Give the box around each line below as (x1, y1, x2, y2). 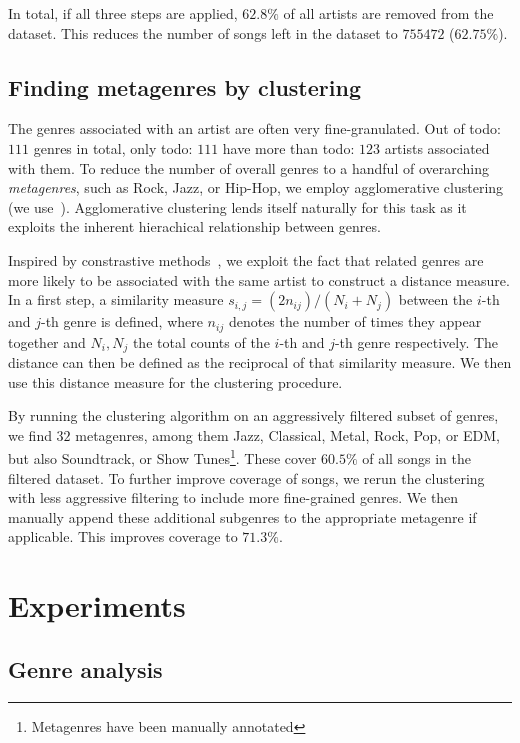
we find (8, 424, 52, 445)
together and (8, 331, 86, 352)
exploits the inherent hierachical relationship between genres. (8, 216, 381, 237)
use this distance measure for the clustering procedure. (8, 371, 343, 392)
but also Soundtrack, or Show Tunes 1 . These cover (8, 445, 317, 469)
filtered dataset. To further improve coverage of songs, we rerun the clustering (8, 467, 485, 488)
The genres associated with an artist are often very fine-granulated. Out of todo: (8, 118, 501, 139)
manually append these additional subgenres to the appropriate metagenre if (8, 506, 477, 527)
